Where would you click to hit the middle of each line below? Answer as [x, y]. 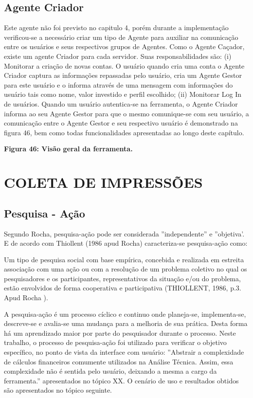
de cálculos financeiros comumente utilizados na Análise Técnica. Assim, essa [119, 361]
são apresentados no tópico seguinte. [58, 390]
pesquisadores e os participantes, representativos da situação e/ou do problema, [122, 278]
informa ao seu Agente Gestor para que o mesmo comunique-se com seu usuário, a [126, 113]
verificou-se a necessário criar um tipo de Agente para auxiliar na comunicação [121, 37]
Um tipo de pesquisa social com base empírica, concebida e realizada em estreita [124, 259]
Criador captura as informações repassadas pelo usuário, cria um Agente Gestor [123, 75]
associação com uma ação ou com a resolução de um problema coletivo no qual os [126, 269]
